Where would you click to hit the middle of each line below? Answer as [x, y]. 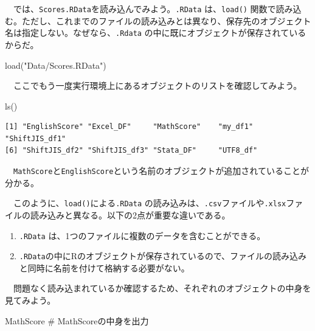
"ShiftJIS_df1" [36, 138]
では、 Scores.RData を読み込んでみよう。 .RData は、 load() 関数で [144, 9]
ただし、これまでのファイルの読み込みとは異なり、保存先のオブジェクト [166, 20]
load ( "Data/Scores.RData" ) [56, 65]
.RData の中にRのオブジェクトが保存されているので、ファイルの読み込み [163, 256]
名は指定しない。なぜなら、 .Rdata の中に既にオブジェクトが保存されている [156, 33]
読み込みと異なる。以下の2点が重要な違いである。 [130, 214]
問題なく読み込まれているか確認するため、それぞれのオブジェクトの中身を [162, 288]
